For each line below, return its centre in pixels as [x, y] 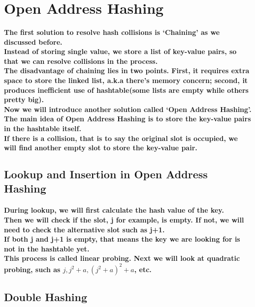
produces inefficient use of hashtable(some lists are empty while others [126, 90]
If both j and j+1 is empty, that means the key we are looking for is [122, 239]
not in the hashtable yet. [47, 248]
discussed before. [33, 42]
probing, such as [32, 269]
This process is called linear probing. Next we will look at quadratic [122, 258]
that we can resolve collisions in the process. [81, 61]
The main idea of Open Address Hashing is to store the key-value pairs [127, 119]
